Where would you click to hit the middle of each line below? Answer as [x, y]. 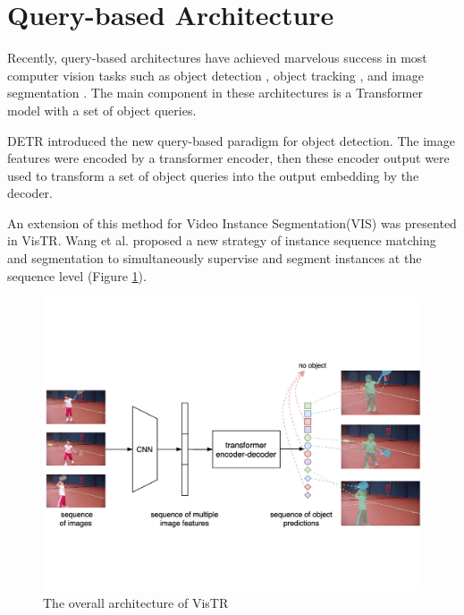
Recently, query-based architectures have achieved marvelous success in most [217, 58]
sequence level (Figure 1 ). [77, 275]
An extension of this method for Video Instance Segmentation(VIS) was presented [232, 222]
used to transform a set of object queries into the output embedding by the [213, 175]
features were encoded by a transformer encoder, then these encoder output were [228, 158]
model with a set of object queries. [102, 110]
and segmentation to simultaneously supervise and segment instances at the [215, 258]
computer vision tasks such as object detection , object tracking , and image [215, 75]
